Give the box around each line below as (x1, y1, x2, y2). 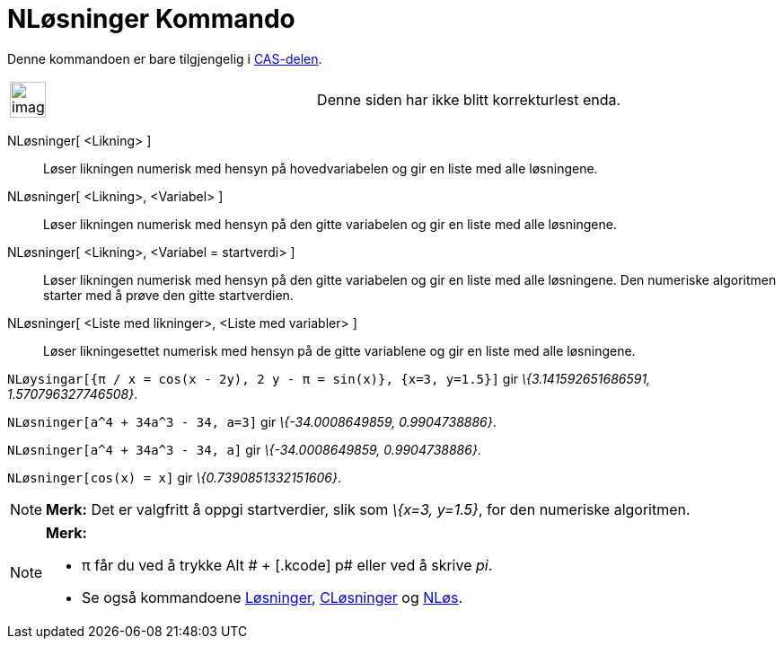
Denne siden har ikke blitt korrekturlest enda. (317, 90, 621, 109)
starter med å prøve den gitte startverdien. (43, 287, 294, 303)
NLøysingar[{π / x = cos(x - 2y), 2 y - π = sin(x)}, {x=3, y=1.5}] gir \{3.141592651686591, (7, 370, 651, 386)
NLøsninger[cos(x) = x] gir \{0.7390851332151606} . (7, 469, 342, 485)
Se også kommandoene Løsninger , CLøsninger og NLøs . (82, 588, 462, 606)
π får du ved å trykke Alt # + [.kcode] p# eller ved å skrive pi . (82, 555, 493, 574)
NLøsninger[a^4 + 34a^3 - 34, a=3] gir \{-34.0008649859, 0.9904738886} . (7, 413, 497, 429)
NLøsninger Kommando (7, 4, 295, 34)
